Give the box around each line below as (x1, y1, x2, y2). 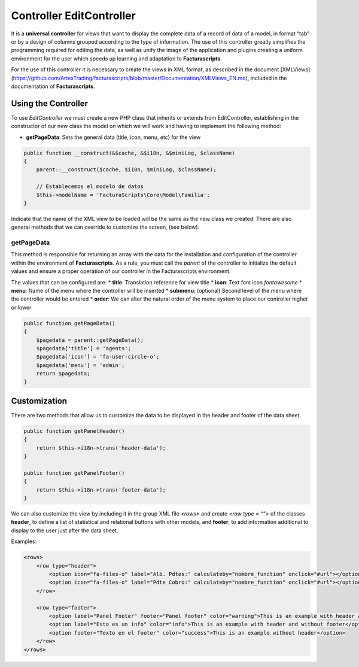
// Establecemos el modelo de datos (36, 183, 144, 190)
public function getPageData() (23, 320, 116, 326)
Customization (11, 396, 68, 406)
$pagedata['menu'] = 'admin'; (36, 362, 125, 368)
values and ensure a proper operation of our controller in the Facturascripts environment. (11, 268, 231, 275)
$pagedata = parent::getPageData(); (36, 336, 144, 344)
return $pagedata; (36, 370, 90, 377)
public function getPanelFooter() (23, 469, 125, 476)
